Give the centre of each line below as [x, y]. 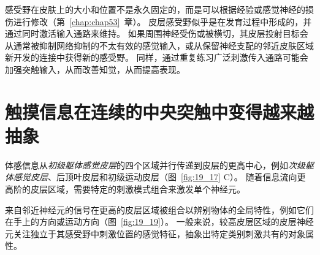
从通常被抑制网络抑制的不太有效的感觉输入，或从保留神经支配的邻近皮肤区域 [159, 45]
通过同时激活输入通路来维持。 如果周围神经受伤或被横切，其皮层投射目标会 [157, 33]
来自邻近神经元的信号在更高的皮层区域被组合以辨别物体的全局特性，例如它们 [159, 209]
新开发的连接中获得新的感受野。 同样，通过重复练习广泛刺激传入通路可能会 [157, 57]
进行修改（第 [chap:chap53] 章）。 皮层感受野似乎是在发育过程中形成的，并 [162, 21]
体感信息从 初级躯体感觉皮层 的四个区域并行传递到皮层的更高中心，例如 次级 [155, 165]
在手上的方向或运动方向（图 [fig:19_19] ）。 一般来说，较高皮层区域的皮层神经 [159, 222]
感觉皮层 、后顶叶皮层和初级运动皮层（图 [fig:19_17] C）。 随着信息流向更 [159, 177]
